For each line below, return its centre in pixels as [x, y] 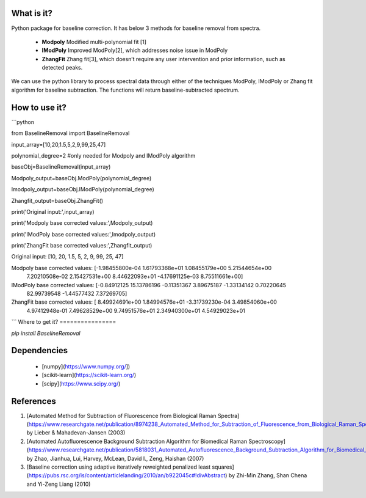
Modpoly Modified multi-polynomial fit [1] [94, 42]
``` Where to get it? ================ [64, 322]
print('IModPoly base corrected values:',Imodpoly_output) [84, 234]
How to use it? [39, 107]
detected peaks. [62, 68]
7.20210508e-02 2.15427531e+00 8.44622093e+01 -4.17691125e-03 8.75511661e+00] [135, 276]
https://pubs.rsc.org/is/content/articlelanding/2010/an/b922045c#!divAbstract [127, 475]
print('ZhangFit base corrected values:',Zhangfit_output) [82, 246]
